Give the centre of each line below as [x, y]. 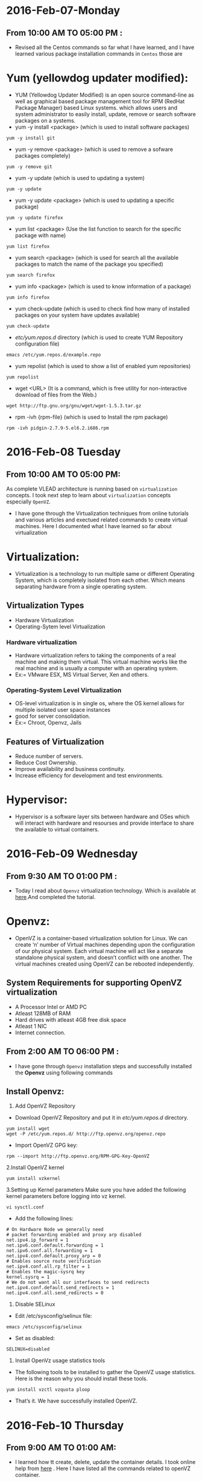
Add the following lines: [44, 1219]
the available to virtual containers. [57, 830]
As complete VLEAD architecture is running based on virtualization [92, 489]
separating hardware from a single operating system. [81, 586]
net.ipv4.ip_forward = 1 [37, 1240]
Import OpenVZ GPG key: [46, 1145]
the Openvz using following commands [64, 1073]
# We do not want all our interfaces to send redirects [78, 1283]
